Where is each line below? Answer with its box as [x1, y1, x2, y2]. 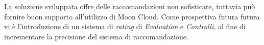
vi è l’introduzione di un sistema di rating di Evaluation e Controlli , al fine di [4, 21, 246, 32]
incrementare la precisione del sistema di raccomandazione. [4, 31, 188, 41]
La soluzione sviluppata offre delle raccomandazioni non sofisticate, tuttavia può [4, 1, 255, 11]
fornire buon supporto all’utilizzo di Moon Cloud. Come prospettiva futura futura [4, 11, 260, 21]
